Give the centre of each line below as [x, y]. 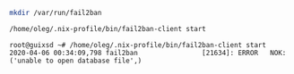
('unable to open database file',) [76, 61]
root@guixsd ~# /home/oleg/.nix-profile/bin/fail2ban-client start [138, 45]
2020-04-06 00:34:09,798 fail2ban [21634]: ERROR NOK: [148, 53]
